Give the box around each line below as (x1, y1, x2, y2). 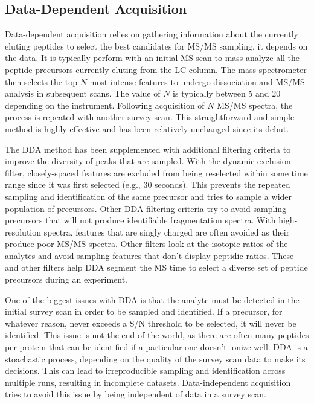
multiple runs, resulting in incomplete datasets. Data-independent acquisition (5, 376, 291, 388)
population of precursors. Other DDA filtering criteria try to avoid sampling (5, 202, 287, 214)
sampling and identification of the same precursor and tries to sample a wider (5, 190, 292, 202)
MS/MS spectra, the (217, 98, 293, 111)
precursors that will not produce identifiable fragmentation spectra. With (5, 214, 276, 226)
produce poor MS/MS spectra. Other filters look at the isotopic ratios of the (5, 237, 288, 250)
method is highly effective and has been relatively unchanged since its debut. (5, 122, 289, 135)
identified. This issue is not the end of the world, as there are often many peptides (5, 329, 309, 341)
